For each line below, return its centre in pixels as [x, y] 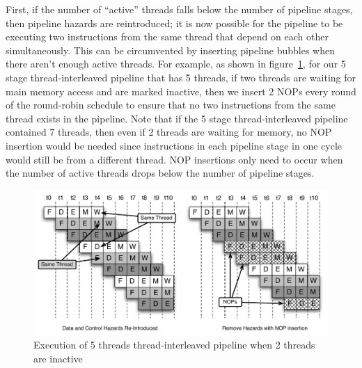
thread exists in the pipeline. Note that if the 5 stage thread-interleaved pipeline [177, 118]
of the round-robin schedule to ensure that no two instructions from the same [171, 105]
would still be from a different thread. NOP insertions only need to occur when [174, 159]
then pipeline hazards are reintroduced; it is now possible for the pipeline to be [174, 23]
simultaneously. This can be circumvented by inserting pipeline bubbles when [170, 50]
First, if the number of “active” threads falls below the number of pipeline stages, [179, 9]
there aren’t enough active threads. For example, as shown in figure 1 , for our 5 [176, 64]
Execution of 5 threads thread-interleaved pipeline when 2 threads [174, 345]
